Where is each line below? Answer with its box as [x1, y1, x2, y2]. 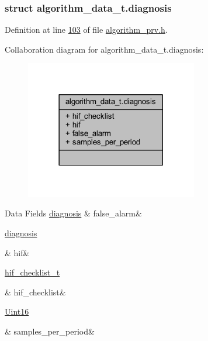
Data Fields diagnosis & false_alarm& [5, 207, 142, 219]
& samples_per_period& [5, 325, 95, 337]
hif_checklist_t [5, 266, 60, 278]
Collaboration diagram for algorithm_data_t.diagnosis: [5, 43, 204, 55]
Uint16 [5, 305, 29, 318]
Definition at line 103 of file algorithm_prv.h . [5, 23, 168, 36]
